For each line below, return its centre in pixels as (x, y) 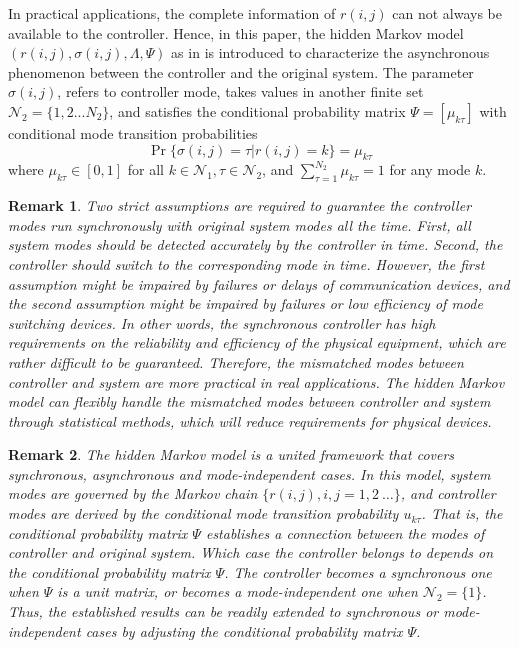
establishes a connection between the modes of (345, 532)
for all (145, 169)
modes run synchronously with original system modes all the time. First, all (239, 224)
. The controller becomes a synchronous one (358, 571)
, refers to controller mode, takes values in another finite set (240, 91)
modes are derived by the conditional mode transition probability (203, 513)
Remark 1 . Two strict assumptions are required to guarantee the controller (240, 205)
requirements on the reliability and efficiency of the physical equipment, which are (257, 342)
